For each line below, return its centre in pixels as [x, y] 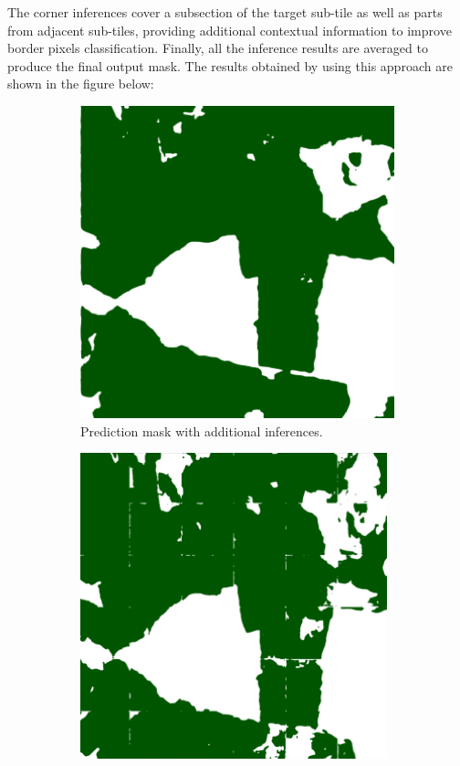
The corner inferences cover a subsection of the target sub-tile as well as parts [225, 12]
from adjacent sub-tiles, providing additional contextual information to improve [230, 30]
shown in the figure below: [81, 84]
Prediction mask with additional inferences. [202, 430]
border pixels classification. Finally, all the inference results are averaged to [218, 48]
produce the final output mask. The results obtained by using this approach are [230, 65]
